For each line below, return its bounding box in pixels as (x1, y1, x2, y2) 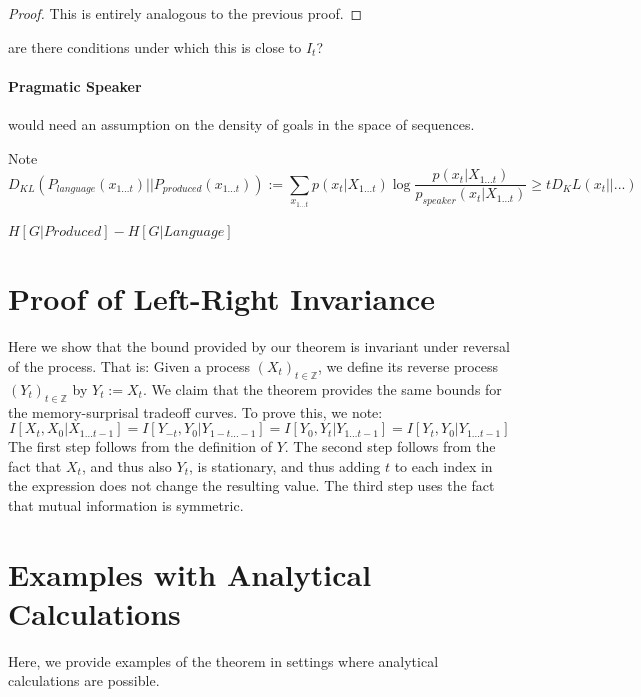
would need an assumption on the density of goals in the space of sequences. (8, 113, 475, 134)
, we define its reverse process (318, 355, 499, 376)
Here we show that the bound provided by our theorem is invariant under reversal (8, 336, 510, 357)
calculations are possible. (8, 670, 160, 691)
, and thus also (81, 455, 172, 476)
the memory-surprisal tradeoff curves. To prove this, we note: (8, 401, 383, 422)
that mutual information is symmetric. (8, 494, 244, 515)
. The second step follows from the (284, 436, 496, 457)
